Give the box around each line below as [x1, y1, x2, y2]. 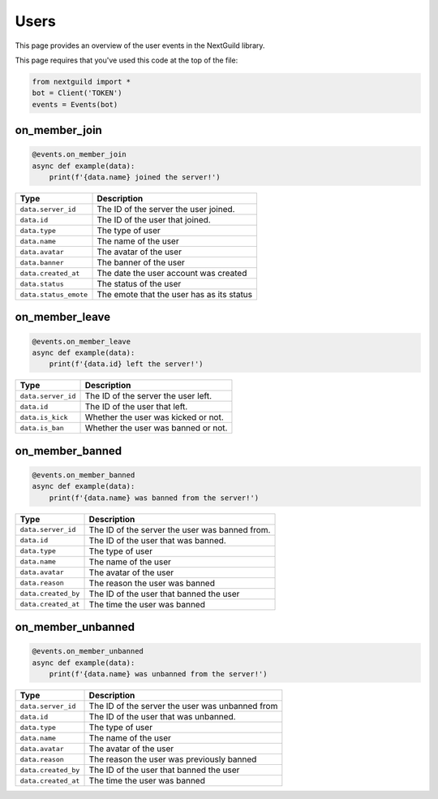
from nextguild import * [32, 77, 131, 86]
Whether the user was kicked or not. [84, 412, 225, 423]
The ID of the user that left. [84, 401, 188, 412]
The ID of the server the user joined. [97, 204, 235, 215]
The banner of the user [97, 257, 186, 268]
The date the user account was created [97, 268, 247, 279]
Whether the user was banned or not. [84, 422, 228, 434]
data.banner [19, 258, 64, 267]
